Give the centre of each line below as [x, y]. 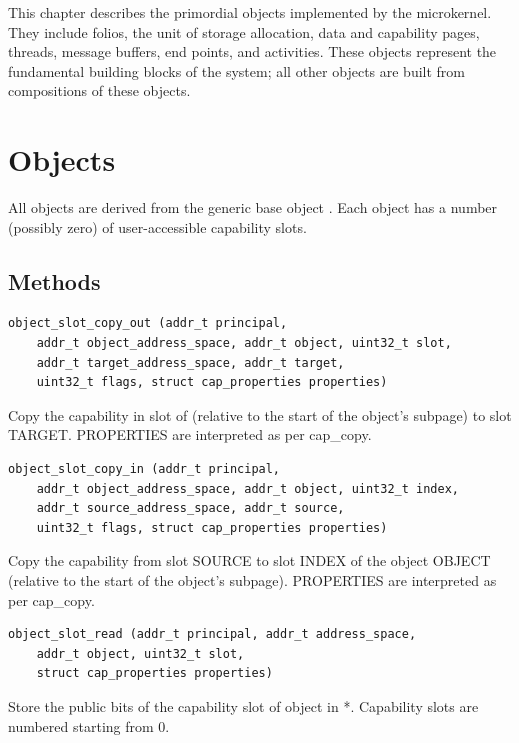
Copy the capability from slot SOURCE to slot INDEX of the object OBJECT [249, 560]
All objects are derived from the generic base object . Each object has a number [253, 207]
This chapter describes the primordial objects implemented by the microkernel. [250, 12]
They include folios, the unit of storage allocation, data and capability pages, [244, 31]
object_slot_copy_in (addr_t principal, [144, 469]
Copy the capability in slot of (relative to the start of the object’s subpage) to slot [260, 414]
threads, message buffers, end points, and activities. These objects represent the [252, 51]
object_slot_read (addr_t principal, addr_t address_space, [212, 634]
